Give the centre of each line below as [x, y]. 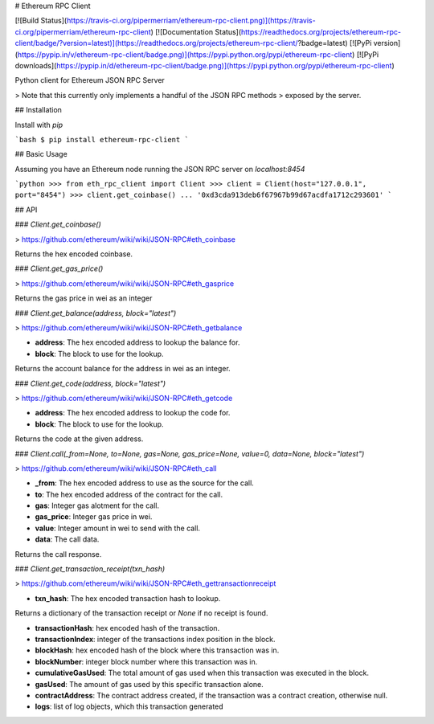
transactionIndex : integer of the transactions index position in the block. [156, 639]
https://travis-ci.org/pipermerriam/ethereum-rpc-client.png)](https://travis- [191, 21]
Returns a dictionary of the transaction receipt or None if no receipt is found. [141, 613]
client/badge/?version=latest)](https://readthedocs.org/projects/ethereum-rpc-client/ [156, 43]
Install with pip [39, 125]
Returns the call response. [58, 554]
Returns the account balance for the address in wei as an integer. [123, 369]
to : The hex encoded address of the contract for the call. [129, 494]
